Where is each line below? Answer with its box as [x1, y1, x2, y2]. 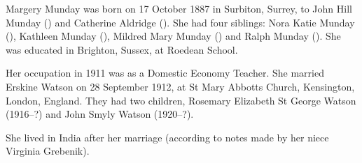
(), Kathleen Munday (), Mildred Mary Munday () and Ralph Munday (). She [6, 29, 341, 43]
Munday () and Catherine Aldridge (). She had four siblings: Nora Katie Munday [6, 15, 355, 29]
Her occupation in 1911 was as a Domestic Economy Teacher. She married [6, 65, 324, 80]
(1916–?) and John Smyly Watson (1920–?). [6, 107, 194, 121]
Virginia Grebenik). [6, 143, 90, 158]
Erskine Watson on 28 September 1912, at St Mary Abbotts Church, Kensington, [6, 79, 355, 93]
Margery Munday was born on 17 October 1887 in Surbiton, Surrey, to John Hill [6, 1, 352, 15]
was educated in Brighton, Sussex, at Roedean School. [6, 42, 238, 56]
